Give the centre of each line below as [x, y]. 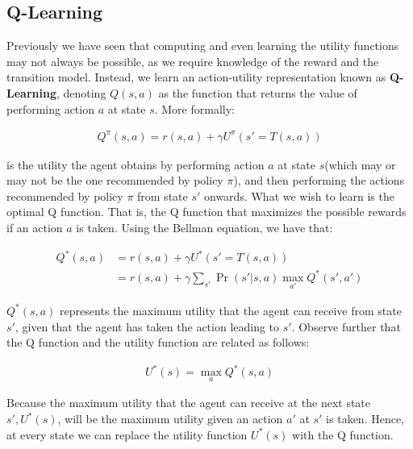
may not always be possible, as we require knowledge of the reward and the [193, 61]
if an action [35, 228]
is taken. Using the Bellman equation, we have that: [204, 228]
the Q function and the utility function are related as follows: [158, 342]
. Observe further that [346, 326]
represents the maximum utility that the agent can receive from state [231, 310]
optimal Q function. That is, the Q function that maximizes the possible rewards [206, 212]
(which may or [360, 164]
